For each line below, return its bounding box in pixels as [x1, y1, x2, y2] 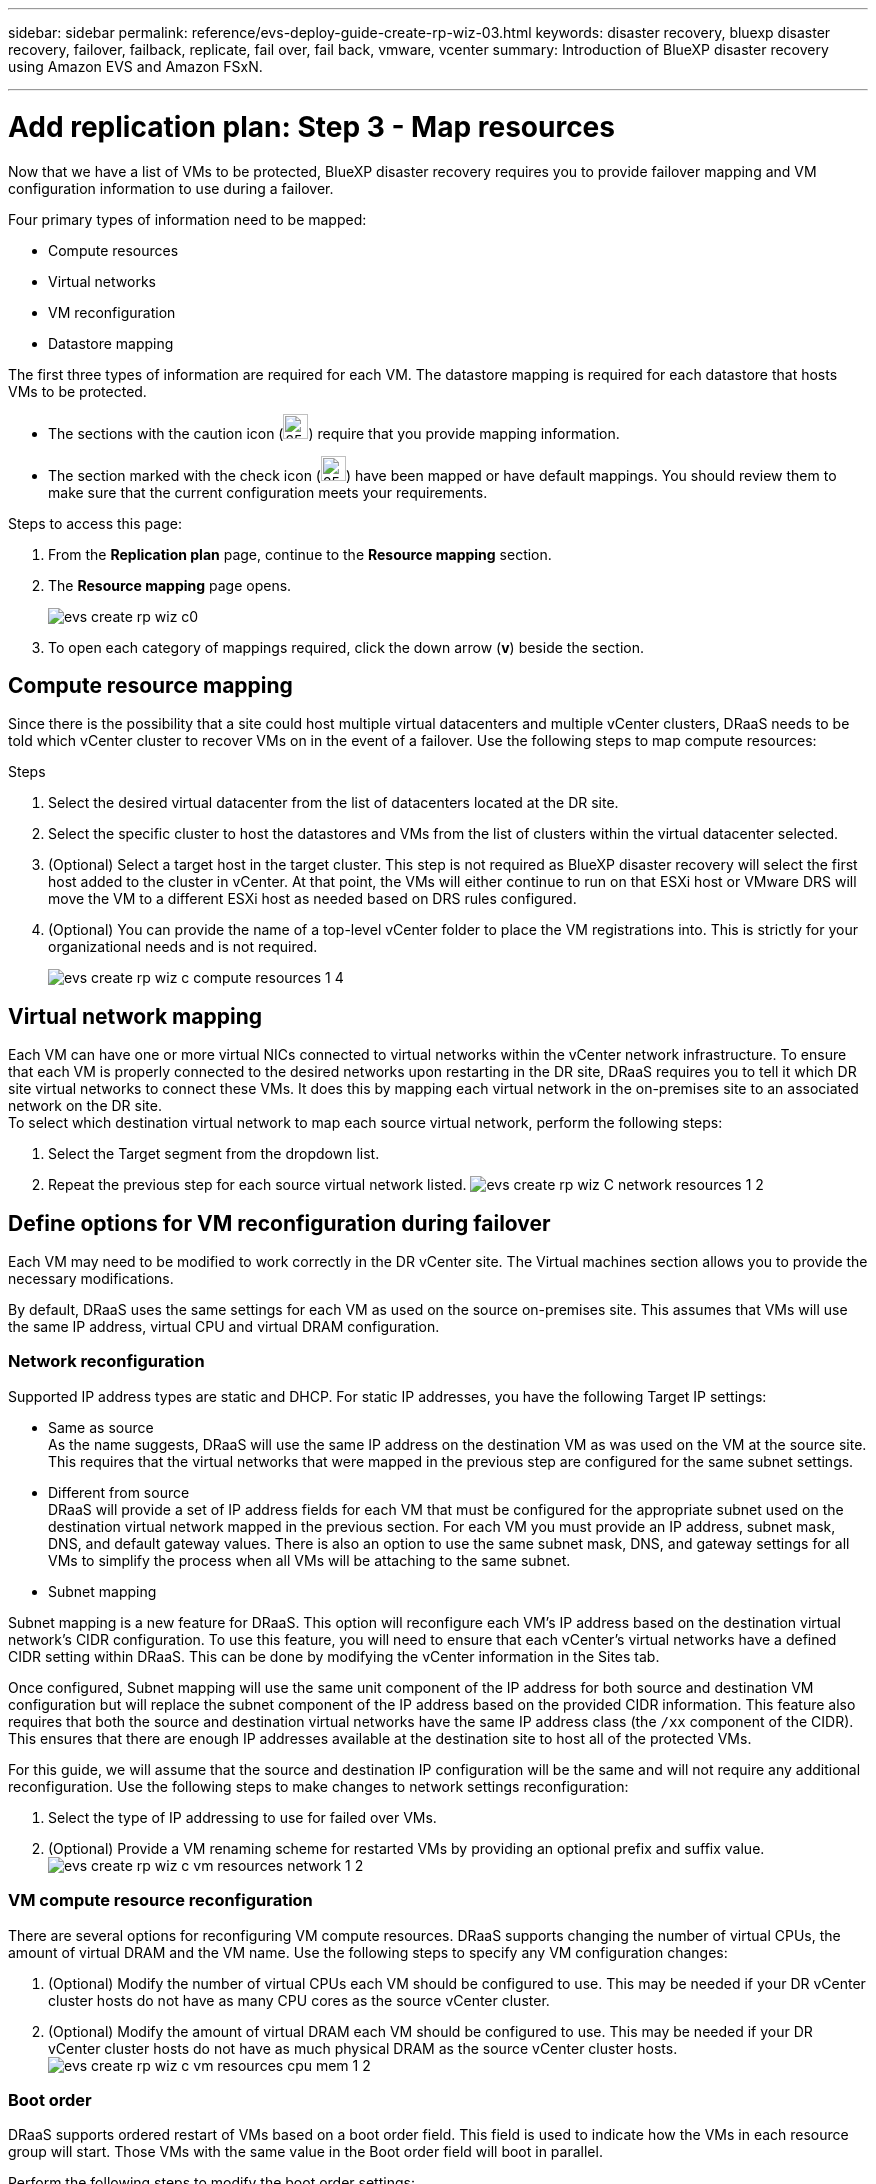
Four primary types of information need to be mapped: [8, 210, 367, 228]
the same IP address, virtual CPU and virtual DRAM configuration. [8, 1318, 440, 1336]
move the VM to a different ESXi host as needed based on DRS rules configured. [48, 890, 577, 908]
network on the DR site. [8, 1097, 162, 1115]
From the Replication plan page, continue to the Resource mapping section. [48, 545, 552, 563]
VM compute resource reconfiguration [8, 1890, 313, 1911]
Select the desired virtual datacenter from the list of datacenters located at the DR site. [48, 794, 619, 812]
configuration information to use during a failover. [8, 179, 334, 197]
